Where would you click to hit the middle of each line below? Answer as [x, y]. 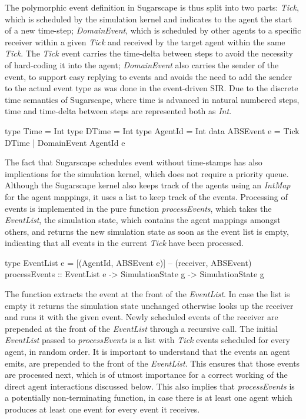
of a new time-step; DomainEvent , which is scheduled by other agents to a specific [153, 30]
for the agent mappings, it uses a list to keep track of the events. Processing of [146, 196]
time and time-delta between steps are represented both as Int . [118, 111]
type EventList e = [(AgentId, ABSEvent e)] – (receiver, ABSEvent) [128, 262]
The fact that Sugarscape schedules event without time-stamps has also [134, 162]
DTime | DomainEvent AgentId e [65, 142]
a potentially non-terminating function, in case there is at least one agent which [149, 398]
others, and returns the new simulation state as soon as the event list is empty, [147, 231]
